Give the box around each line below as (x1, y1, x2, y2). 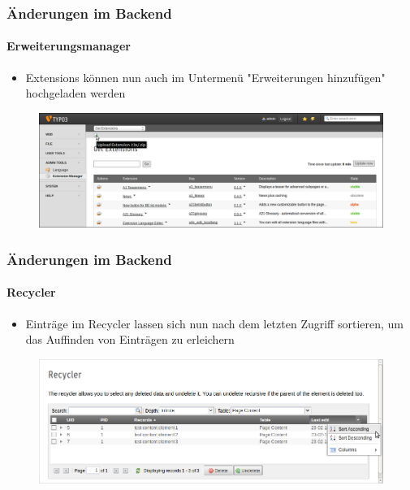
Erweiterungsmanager (6, 37, 131, 54)
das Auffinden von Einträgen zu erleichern (25, 331, 235, 348)
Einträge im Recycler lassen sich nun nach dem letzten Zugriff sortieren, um (25, 314, 404, 332)
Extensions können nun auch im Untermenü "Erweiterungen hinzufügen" (25, 68, 386, 85)
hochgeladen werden (25, 85, 126, 102)
